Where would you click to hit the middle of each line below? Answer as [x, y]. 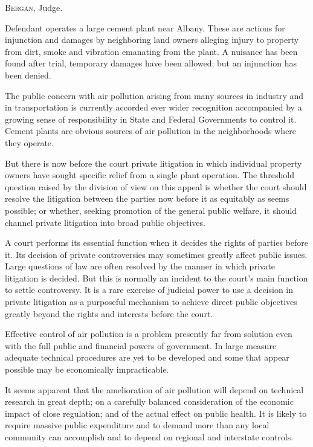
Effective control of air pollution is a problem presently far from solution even [149, 334]
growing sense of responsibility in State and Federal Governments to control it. [151, 119]
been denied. [28, 75]
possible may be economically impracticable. [87, 369]
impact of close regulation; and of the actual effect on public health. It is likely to [156, 413]
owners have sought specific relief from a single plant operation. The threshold [150, 175]
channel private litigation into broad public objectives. [105, 222]
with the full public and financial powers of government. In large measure [141, 345]
